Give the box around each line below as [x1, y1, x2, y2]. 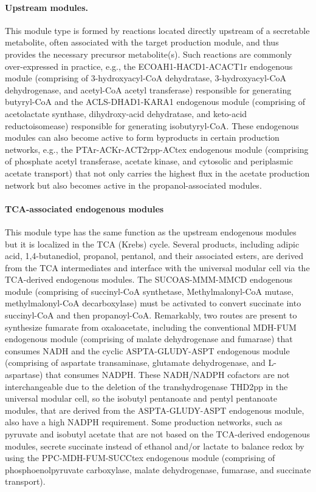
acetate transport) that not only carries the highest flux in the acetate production [5, 166, 310, 179]
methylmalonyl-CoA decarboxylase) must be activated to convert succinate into [5, 297, 301, 309]
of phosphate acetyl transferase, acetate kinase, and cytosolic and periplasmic [5, 155, 293, 167]
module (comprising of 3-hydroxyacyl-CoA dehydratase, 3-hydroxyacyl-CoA [5, 72, 287, 84]
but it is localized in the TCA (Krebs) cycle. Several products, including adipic [5, 237, 300, 250]
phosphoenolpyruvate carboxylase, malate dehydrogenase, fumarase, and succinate [5, 463, 311, 476]
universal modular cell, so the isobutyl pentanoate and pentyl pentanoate [5, 392, 277, 405]
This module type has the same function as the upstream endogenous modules [5, 225, 297, 238]
